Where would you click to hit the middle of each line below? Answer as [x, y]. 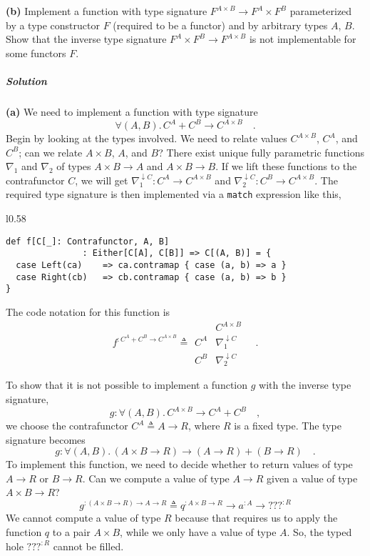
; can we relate [51, 152]
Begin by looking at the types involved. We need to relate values [147, 138]
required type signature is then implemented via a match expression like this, [174, 194]
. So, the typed [319, 532]
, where [204, 425]
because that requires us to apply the [256, 518]
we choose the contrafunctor [67, 425]
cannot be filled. [88, 546]
